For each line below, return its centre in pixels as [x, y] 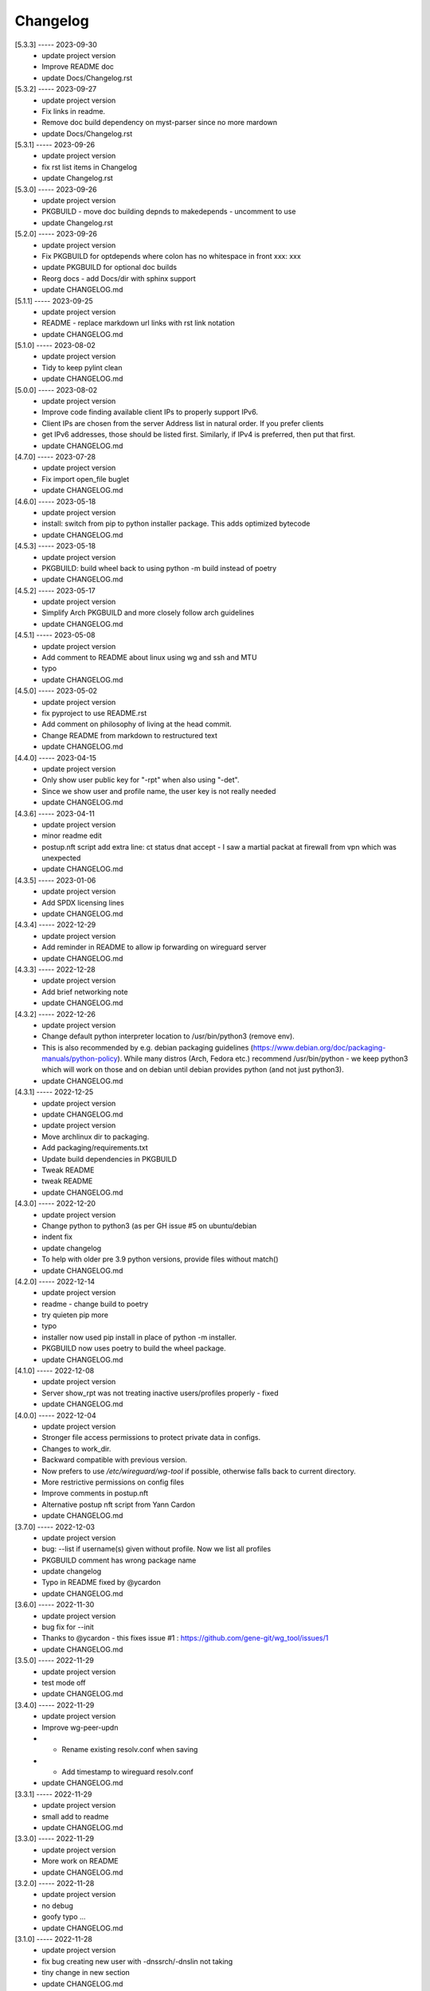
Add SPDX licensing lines [83, 902]
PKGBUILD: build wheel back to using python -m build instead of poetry [159, 568]
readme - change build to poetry [95, 1304]
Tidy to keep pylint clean [82, 367]
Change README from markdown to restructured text [130, 735]
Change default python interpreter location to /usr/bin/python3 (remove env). [168, 1036]
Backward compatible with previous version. [114, 1460]
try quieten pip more [75, 1315]
